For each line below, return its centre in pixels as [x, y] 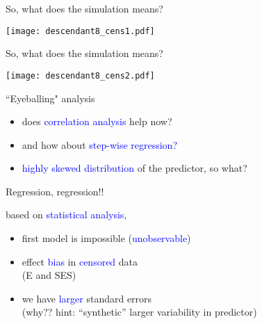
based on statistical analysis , [66, 214]
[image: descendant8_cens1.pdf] [80, 31]
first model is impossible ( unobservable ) [106, 238]
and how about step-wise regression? [100, 144]
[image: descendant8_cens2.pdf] [80, 75]
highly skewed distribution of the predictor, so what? [134, 168]
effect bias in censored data [80, 261]
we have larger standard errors [87, 298]
